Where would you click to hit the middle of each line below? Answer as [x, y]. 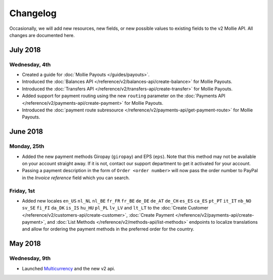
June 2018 [26, 132]
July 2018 [25, 50]
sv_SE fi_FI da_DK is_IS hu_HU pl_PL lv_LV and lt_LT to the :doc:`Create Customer [115, 208]
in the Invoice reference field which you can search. [76, 178]
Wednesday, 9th [30, 258]
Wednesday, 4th [30, 64]
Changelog [33, 13]
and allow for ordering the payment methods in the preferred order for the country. [108, 229]
